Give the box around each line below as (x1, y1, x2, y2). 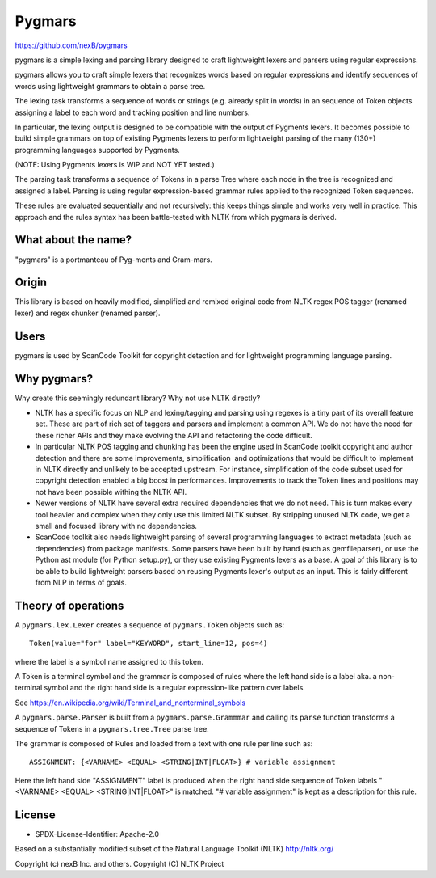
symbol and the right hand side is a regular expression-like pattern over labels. (44, 683, 306, 693)
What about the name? (15, 233, 132, 247)
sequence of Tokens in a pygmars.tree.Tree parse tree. (15, 724, 209, 733)
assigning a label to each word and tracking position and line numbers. (15, 108, 250, 117)
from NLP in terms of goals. (35, 577, 127, 587)
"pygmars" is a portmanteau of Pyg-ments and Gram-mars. (15, 255, 213, 264)
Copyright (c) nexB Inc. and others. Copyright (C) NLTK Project (15, 859, 224, 868)
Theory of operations (15, 598, 124, 612)
